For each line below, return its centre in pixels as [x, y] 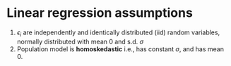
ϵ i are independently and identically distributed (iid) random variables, [118, 33]
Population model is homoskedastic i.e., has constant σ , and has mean [120, 49]
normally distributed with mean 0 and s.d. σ [80, 41]
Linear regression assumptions [100, 13]
